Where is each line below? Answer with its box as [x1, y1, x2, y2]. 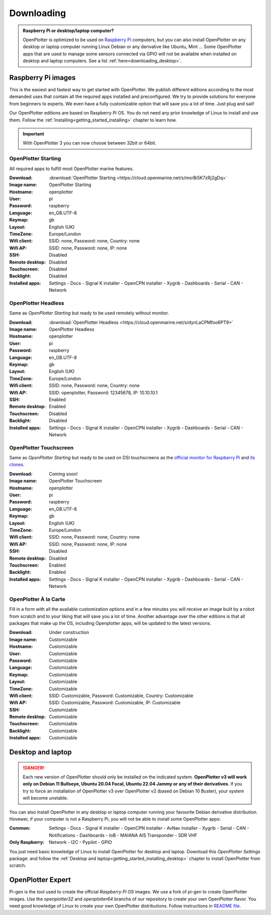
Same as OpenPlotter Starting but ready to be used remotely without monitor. [9, 310, 169, 316]
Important [23, 130, 45, 137]
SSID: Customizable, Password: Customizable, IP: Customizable [49, 700, 181, 706]
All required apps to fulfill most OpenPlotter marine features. [9, 166, 134, 172]
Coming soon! [49, 471, 78, 477]
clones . [9, 462, 25, 468]
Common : [9, 825, 31, 831]
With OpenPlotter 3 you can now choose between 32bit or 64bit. [23, 140, 157, 146]
